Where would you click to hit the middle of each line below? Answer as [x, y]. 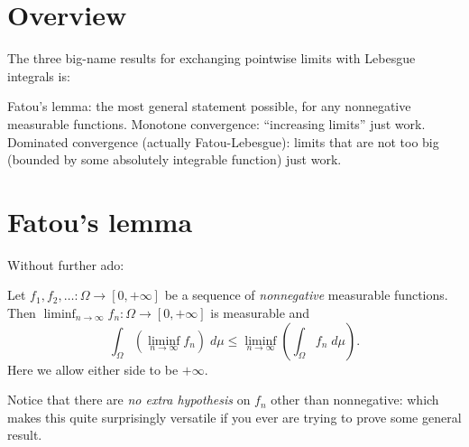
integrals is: [39, 75]
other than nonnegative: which [355, 400]
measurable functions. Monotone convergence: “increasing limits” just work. [216, 123]
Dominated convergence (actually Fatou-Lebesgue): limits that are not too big [223, 141]
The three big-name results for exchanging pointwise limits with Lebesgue [212, 58]
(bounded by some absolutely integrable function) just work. [175, 159]
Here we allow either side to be [93, 369]
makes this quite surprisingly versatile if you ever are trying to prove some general [234, 417]
